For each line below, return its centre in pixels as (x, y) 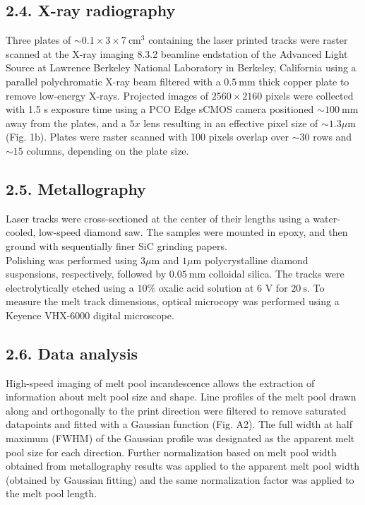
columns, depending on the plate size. (108, 150)
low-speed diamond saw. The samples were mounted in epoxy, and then (193, 232)
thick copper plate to (304, 81)
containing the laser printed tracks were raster (248, 40)
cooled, (21, 232)
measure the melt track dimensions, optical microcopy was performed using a (173, 301)
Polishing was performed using (72, 260)
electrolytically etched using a (70, 287)
